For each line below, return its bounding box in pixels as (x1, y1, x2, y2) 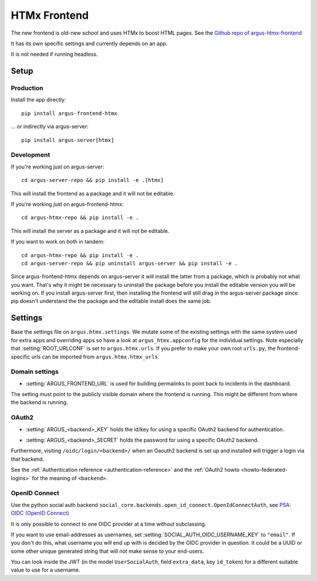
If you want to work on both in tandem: (11, 238, 105, 245)
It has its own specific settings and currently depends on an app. (11, 40, 168, 47)
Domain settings (11, 367, 59, 376)
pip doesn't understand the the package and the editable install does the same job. (11, 298, 211, 305)
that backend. (11, 455, 45, 462)
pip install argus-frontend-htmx (21, 110, 117, 117)
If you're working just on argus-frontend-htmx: (11, 200, 124, 208)
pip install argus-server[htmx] (21, 137, 114, 143)
